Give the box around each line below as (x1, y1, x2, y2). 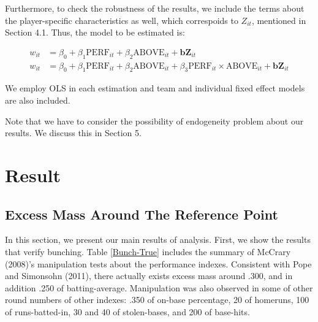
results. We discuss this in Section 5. (5, 126, 142, 139)
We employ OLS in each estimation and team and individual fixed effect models (5, 82, 305, 94)
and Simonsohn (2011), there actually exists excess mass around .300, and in (5, 269, 293, 282)
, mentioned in (251, 13, 306, 26)
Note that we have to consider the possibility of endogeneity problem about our (5, 114, 304, 127)
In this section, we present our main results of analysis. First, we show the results (5, 233, 311, 246)
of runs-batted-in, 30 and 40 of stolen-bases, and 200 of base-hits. (5, 305, 250, 318)
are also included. (5, 94, 70, 107)
